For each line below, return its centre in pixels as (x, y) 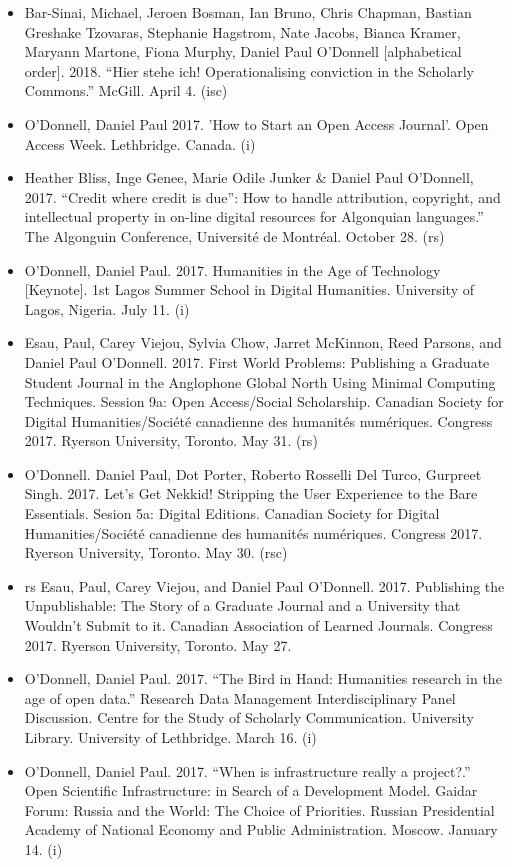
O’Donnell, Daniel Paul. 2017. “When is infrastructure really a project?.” (247, 770)
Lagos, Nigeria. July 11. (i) (107, 308)
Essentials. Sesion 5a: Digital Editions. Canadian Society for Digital (232, 513)
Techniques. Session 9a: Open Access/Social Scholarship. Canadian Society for (264, 401)
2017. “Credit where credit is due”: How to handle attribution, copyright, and (262, 196)
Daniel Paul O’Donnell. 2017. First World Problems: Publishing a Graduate (257, 361)
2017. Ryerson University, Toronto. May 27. (158, 644)
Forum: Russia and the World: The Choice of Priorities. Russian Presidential (259, 809)
